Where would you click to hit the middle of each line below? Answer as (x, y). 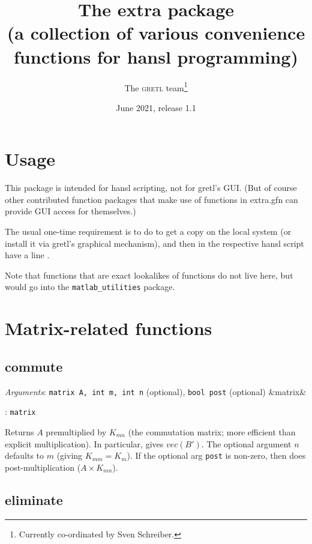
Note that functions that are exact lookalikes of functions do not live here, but (149, 275)
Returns (19, 431)
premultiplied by (76, 431)
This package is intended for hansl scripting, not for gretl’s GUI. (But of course (151, 188)
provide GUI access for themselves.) (70, 211)
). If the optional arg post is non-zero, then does (216, 455)
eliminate (34, 499)
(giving (70, 455)
